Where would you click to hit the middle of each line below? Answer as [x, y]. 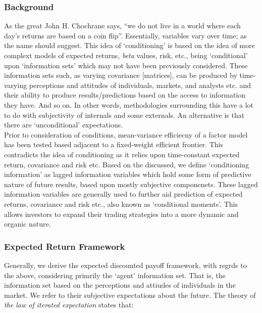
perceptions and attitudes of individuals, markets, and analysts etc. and [140, 85]
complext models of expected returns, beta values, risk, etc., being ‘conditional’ [126, 55]
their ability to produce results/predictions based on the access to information [125, 95]
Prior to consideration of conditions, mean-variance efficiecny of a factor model [126, 134]
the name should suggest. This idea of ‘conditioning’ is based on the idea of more [129, 45]
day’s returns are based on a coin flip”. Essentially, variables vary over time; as [125, 35]
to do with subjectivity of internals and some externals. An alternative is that [124, 115]
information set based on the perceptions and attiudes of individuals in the [120, 285]
